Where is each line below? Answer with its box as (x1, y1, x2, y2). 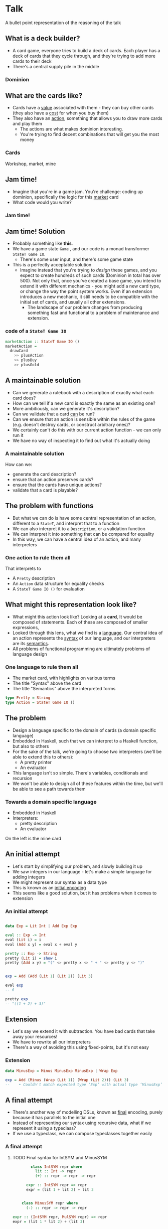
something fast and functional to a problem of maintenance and (27, 310, 159, 316)
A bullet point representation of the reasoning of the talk (5, 20, 121, 26)
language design (12, 651, 48, 657)
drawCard (10, 348, 28, 354)
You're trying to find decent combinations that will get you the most (20, 131, 159, 137)
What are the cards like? (5, 91, 83, 100)
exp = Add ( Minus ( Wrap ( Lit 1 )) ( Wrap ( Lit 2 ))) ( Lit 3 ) (5, 1077, 129, 1083)
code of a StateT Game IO (5, 328, 67, 335)
